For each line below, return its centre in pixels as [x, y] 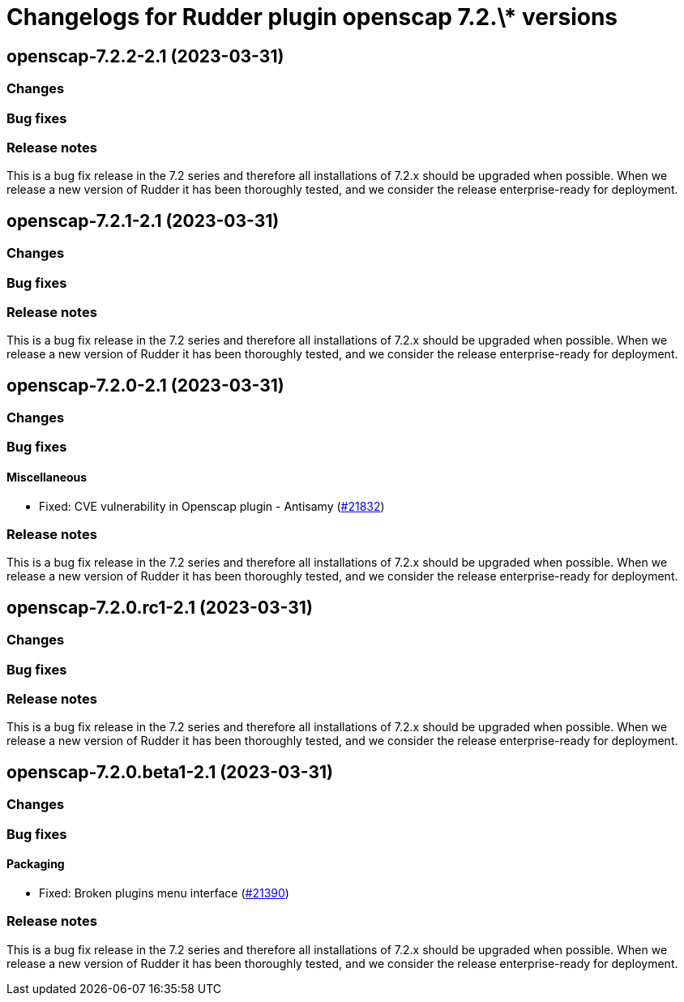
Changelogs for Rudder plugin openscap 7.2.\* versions [312, 17]
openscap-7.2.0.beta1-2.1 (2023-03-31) [170, 772]
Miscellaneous [47, 477]
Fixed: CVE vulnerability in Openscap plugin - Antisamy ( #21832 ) [212, 506]
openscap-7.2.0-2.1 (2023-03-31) [145, 385]
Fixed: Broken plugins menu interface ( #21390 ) [164, 893]
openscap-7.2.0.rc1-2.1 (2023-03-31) [160, 607]
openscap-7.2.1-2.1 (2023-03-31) [143, 221]
